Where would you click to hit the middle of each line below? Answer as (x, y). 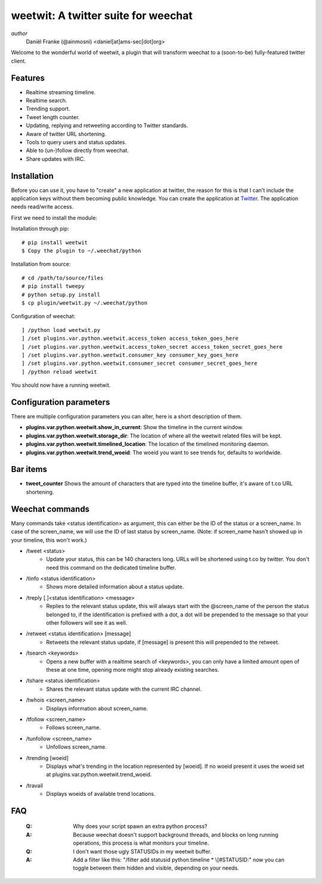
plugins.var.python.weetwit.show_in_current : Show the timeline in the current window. (135, 427)
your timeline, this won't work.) (49, 540)
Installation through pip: (40, 229)
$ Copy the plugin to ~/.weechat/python (81, 251)
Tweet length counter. (53, 117)
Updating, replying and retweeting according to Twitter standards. (107, 126)
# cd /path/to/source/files (63, 278)
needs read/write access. (42, 207)
